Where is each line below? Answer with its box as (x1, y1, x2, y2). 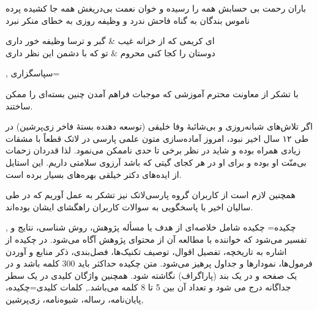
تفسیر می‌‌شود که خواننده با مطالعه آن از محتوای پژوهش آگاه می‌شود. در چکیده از (6, 232, 307, 245)
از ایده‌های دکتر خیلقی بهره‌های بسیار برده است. (6, 168, 182, 180)
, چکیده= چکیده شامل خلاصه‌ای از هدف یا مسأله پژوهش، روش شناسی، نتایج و (6, 221, 296, 234)
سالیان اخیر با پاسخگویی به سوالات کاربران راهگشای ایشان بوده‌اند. (6, 200, 253, 213)
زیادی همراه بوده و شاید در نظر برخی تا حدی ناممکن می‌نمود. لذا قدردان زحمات (6, 144, 301, 157)
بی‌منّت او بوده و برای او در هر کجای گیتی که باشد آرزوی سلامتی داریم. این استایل (6, 155, 307, 168)
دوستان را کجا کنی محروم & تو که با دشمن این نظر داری (6, 46, 215, 59)
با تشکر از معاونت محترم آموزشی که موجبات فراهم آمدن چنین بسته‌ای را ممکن (6, 87, 299, 100)
